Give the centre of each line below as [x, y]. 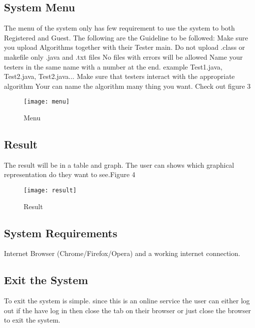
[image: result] [50, 190]
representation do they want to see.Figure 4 [70, 174]
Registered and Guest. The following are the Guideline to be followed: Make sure [126, 37]
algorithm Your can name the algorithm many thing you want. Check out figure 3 [127, 86]
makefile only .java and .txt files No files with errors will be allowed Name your [123, 56]
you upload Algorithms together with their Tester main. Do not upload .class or [125, 47]
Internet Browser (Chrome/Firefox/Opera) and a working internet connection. [122, 253]
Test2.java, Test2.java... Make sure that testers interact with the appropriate [119, 76]
